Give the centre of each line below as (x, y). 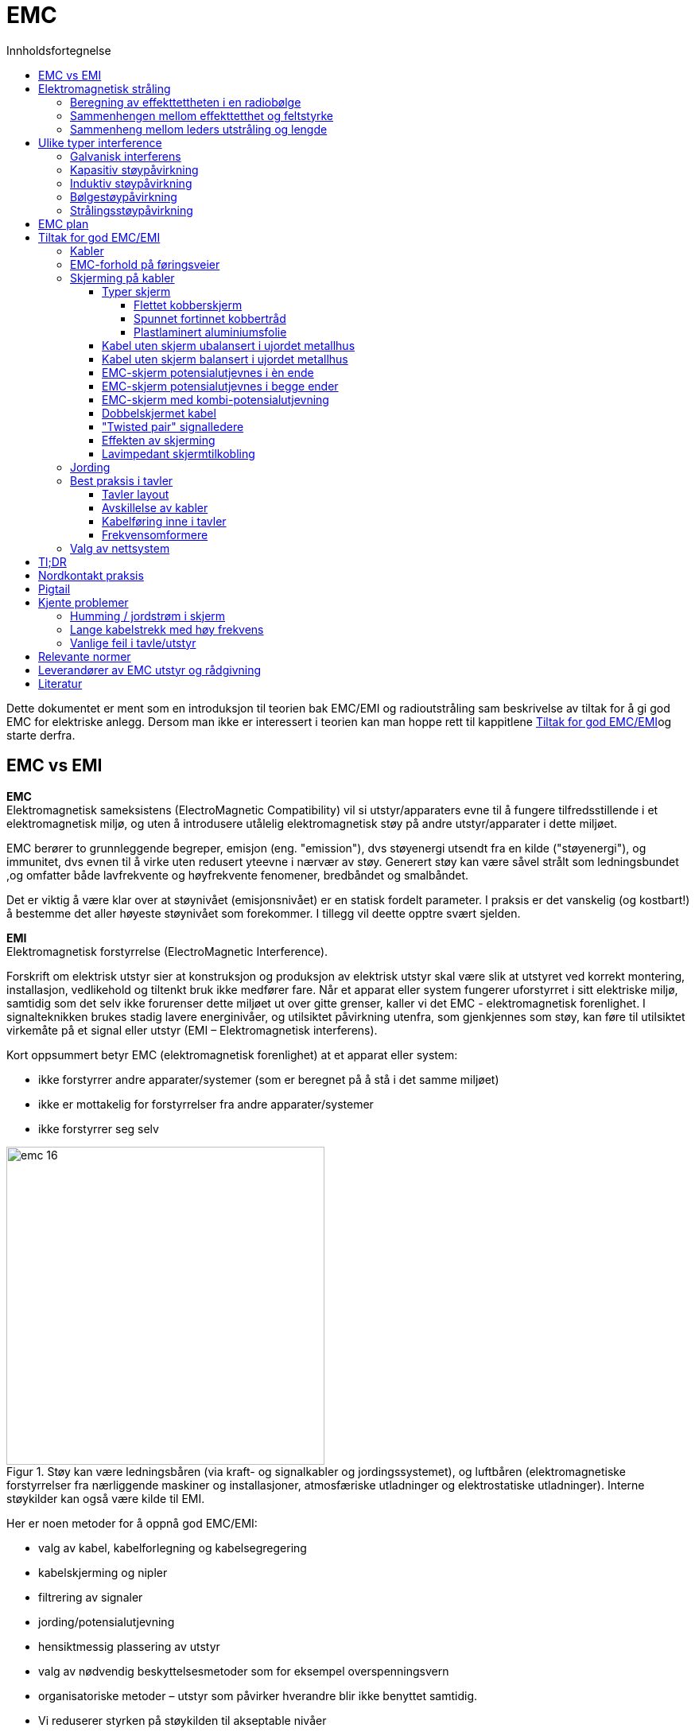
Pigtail (54, 588)
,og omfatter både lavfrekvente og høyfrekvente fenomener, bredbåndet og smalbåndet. (238, 875)
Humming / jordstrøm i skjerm (148, 616)
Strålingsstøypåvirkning (132, 210)
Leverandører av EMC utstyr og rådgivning (150, 670)
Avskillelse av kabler (155, 507)
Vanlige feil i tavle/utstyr (133, 643)
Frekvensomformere (155, 534)
